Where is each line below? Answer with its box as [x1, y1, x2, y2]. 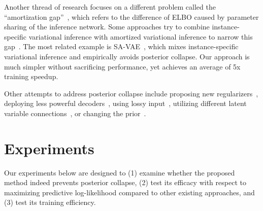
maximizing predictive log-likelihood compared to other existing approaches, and [4, 187, 255, 197]
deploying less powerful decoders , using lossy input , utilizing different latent [4, 98, 247, 109]
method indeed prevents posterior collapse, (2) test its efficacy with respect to [4, 177, 246, 188]
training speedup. [4, 71, 58, 82]
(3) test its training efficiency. [4, 197, 96, 207]
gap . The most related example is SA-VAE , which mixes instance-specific [4, 41, 239, 52]
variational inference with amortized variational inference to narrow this [28, 31, 253, 42]
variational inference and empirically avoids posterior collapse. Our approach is [4, 51, 250, 61]
